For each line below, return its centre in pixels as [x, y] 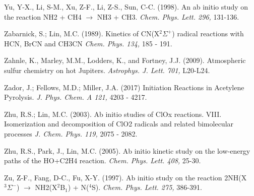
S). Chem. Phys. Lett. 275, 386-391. [147, 187]
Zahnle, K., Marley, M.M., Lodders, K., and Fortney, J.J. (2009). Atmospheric [125, 60]
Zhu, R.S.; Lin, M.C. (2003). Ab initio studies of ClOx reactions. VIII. [113, 114]
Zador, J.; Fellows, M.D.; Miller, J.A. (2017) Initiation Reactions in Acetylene [124, 87]
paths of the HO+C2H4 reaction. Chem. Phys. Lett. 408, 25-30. [103, 160]
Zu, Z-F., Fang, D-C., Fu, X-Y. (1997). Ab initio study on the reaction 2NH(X [125, 177]
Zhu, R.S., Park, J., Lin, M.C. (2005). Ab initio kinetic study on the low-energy [127, 150]
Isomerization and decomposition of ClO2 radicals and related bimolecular [119, 124]
